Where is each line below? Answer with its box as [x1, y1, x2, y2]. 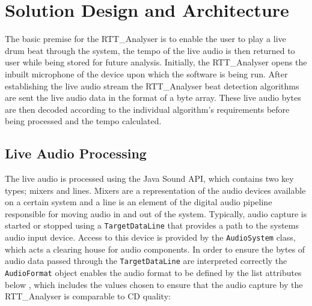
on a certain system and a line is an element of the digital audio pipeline [5, 196, 272, 208]
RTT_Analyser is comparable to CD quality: [5, 290, 171, 302]
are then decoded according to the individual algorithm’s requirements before [5, 103, 290, 115]
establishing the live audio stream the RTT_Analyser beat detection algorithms [5, 79, 299, 92]
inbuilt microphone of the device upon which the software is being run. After [5, 67, 288, 80]
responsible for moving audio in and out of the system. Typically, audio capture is [5, 207, 307, 220]
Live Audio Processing [5, 144, 147, 163]
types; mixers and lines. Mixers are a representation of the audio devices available [5, 184, 306, 196]
